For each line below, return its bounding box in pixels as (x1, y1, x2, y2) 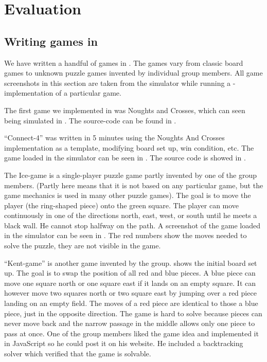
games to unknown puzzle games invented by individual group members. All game (4, 67, 263, 78)
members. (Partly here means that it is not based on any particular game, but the (4, 179, 263, 190)
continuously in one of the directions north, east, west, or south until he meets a (4, 210, 257, 221)
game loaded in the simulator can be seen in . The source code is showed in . (4, 152, 246, 163)
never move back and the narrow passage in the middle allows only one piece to (4, 318, 255, 329)
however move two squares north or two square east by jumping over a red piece (4, 287, 257, 298)
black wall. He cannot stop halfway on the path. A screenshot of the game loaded (4, 220, 261, 230)
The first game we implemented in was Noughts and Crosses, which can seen (4, 104, 245, 115)
